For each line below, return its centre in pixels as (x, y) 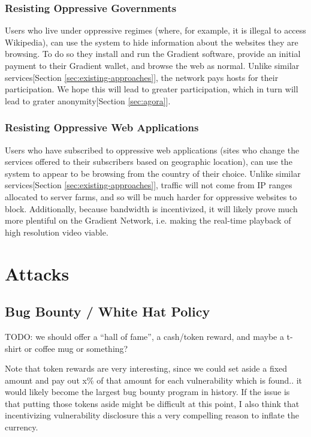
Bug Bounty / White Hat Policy (108, 311)
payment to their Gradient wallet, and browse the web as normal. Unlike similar (152, 65)
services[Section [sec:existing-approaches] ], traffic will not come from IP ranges (149, 185)
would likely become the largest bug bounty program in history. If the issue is (147, 392)
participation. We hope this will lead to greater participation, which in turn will (152, 89)
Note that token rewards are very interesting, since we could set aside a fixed (146, 368)
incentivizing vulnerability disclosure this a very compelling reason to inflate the (152, 415)
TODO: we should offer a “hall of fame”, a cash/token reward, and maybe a (144, 336)
